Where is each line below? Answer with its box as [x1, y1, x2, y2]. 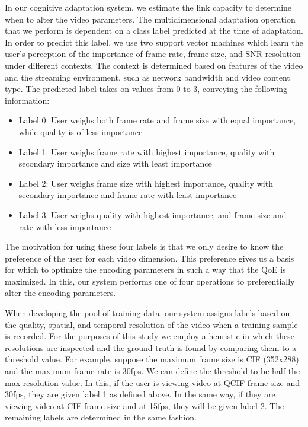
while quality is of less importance [18, 125, 143, 138]
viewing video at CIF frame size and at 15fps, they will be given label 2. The [5, 399, 284, 412]
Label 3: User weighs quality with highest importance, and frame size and [18, 208, 287, 221]
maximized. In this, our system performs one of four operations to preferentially [5, 275, 295, 287]
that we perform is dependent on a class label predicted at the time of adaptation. [5, 24, 303, 37]
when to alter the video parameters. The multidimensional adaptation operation [5, 12, 296, 25]
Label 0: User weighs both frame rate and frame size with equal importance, [18, 114, 296, 126]
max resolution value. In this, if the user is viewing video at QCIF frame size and [5, 376, 300, 388]
